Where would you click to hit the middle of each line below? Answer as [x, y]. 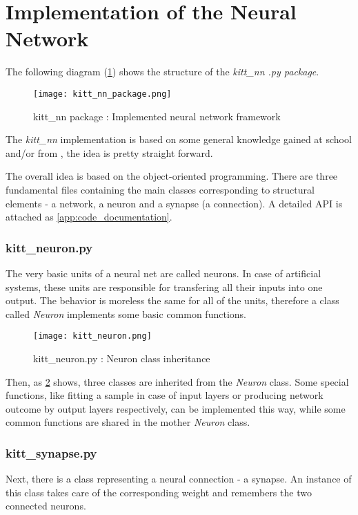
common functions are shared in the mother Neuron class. [128, 422]
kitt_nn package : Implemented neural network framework [157, 116]
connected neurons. [46, 506]
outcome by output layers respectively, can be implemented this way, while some [176, 408]
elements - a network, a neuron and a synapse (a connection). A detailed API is [174, 203]
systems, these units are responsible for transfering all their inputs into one [164, 287]
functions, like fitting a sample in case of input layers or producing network [165, 395]
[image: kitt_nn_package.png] [102, 94]
